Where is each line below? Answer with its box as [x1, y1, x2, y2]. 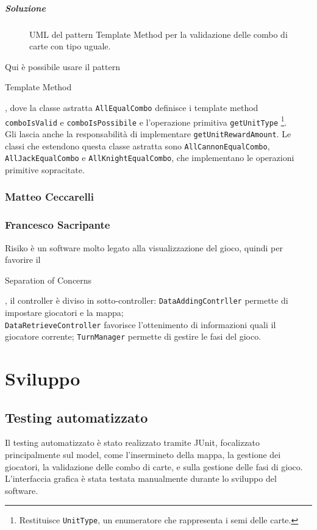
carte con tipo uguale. [29, 40, 111, 52]
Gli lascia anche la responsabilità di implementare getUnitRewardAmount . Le [5, 127, 291, 140]
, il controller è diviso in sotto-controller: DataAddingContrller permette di [5, 294, 288, 307]
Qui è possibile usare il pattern [5, 60, 120, 73]
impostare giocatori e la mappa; [5, 306, 124, 318]
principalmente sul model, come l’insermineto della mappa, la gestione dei [5, 448, 281, 461]
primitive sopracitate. [5, 163, 85, 176]
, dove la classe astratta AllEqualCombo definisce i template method [5, 101, 258, 113]
